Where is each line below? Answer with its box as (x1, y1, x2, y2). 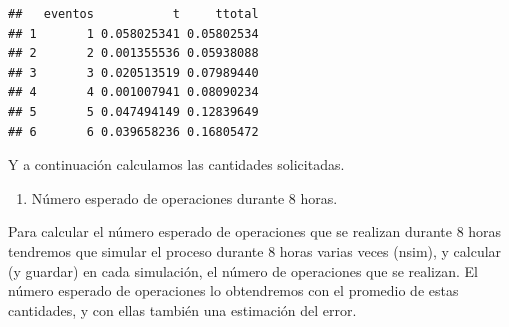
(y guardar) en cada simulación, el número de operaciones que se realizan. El (8, 260, 478, 281)
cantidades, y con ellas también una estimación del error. (8, 299, 357, 320)
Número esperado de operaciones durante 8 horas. (31, 187, 338, 208)
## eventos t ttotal (8, 7, 259, 21)
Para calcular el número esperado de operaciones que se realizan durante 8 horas (8, 221, 502, 242)
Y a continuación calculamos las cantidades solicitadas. (8, 154, 345, 175)
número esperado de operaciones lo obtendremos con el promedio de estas (8, 280, 459, 301)
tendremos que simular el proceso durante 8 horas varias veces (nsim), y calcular (8, 240, 502, 261)
